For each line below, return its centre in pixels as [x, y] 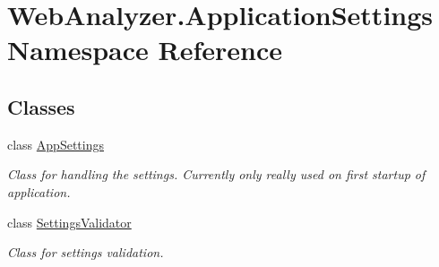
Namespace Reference [145, 50]
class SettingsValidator [69, 222]
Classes [41, 106]
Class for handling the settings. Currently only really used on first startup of [216, 174]
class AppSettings [56, 144]
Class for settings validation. [86, 252]
